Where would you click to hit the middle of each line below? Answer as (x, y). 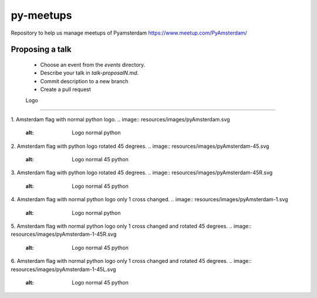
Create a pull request (65, 89)
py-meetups (41, 15)
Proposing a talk (41, 50)
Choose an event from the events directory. (93, 65)
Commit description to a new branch (84, 81)
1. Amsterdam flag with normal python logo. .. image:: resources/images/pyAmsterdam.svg (120, 119)
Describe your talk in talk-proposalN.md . (90, 73)
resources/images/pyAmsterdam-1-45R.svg (64, 234)
